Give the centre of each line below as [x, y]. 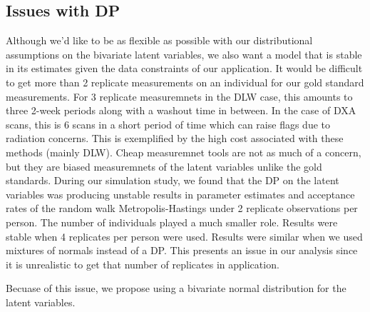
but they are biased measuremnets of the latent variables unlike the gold [164, 166]
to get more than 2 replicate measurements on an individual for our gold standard [185, 82]
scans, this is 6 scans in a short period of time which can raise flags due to [168, 124]
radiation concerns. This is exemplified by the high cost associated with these [175, 138]
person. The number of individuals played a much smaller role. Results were [172, 222]
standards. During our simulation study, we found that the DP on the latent [173, 180]
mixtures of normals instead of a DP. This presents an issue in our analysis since [182, 250]
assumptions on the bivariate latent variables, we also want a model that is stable [184, 54]
